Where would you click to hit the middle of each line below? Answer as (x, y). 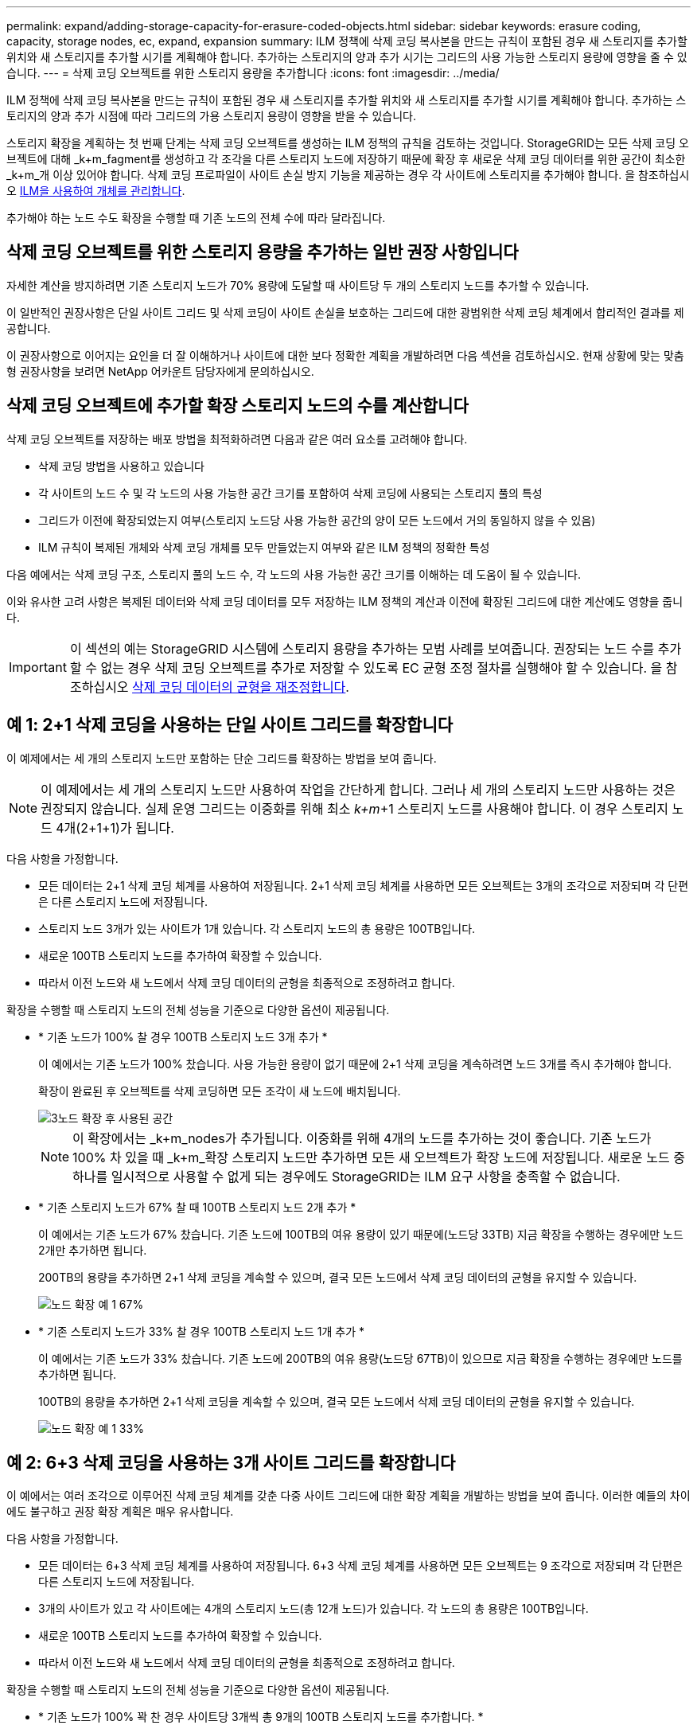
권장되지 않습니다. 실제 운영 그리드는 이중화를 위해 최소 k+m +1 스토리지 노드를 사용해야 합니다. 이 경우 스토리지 (354, 808)
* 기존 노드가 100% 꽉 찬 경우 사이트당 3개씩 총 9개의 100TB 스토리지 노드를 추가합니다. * (261, 1717)
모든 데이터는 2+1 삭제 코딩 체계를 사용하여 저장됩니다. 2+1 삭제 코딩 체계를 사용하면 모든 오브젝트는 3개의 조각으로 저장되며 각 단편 (364, 885)
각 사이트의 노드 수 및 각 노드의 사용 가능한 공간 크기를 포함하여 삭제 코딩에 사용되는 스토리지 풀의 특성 (290, 493)
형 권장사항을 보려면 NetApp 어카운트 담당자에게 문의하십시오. (160, 371)
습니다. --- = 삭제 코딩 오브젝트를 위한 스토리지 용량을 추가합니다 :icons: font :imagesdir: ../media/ (253, 73)
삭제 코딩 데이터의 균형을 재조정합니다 (239, 687)
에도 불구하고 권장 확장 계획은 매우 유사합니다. (120, 1512)
